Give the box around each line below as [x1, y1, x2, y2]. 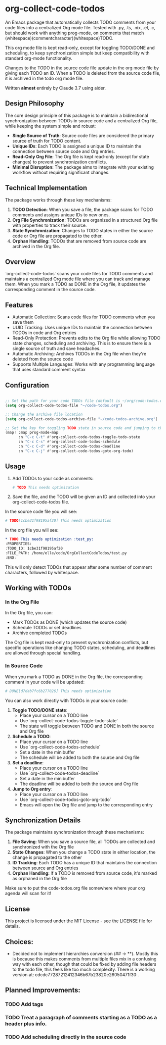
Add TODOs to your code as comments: [12, 475, 94, 481]
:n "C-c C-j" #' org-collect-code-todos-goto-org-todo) [18, 448, 134, 453]
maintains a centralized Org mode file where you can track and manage [5, 276, 151, 282]
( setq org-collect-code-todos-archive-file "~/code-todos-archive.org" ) [5, 416, 158, 421]
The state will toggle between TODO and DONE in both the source [19, 723, 154, 729]
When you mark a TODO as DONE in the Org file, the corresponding [5, 674, 143, 680]
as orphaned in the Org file [12, 876, 67, 882]
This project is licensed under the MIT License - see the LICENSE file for [5, 918, 152, 924]
